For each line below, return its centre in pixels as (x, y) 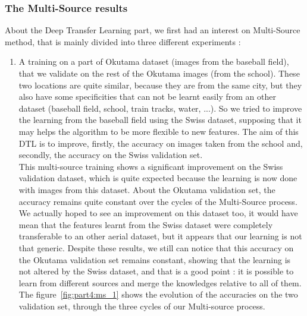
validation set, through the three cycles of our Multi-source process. (142, 306)
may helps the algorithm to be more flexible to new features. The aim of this (159, 131)
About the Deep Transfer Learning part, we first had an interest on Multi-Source (153, 30)
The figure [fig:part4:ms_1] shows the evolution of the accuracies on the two (158, 294)
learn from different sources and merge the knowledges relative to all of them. (160, 282)
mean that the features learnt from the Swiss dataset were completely (146, 224)
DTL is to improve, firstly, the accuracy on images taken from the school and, (161, 143)
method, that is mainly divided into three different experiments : (123, 41)
